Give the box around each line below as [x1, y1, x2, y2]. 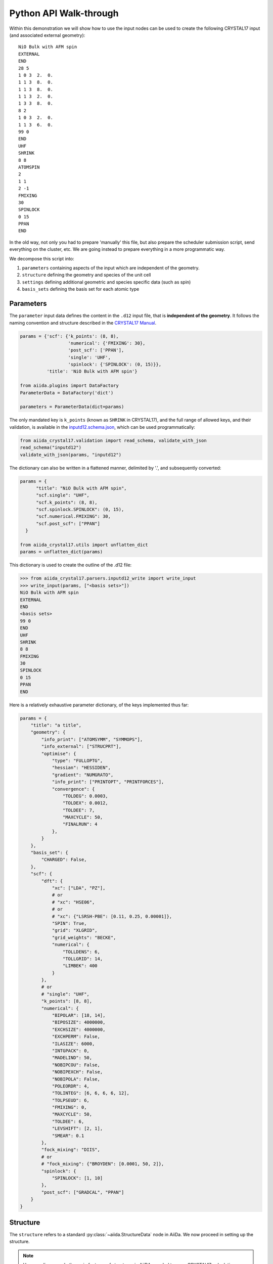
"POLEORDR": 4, [52, 1083, 89, 1089]
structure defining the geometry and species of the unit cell [22, 272, 151, 278]
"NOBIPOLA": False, [52, 1076, 101, 1082]
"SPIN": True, [52, 920, 87, 926]
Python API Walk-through [9, 8, 119, 19]
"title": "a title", [30, 723, 82, 728]
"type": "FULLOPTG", [52, 757, 103, 763]
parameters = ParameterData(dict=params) [20, 404, 124, 410]
